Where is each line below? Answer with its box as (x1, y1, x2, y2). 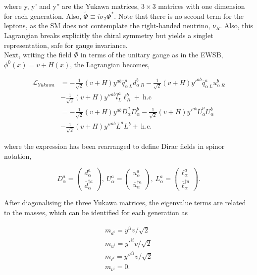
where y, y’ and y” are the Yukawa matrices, (4, 1, 139, 11)
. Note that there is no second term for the (114, 10, 244, 21)
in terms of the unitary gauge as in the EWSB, (80, 49, 223, 60)
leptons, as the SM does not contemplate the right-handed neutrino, (4, 20, 210, 31)
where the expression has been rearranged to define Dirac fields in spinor (4, 140, 225, 151)
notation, (4, 150, 32, 161)
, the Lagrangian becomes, (70, 59, 150, 69)
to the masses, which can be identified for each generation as (4, 207, 188, 217)
